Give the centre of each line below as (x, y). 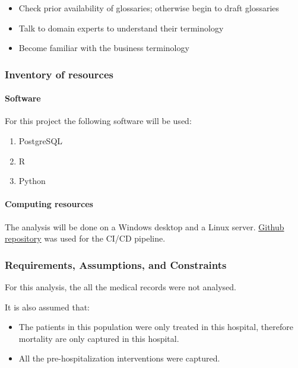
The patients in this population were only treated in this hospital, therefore (156, 327)
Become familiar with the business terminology (104, 48)
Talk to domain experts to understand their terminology (121, 28)
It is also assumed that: (47, 307)
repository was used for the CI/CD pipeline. (85, 238)
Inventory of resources (59, 74)
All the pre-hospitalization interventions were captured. (119, 358)
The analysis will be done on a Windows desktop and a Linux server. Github (145, 226)
